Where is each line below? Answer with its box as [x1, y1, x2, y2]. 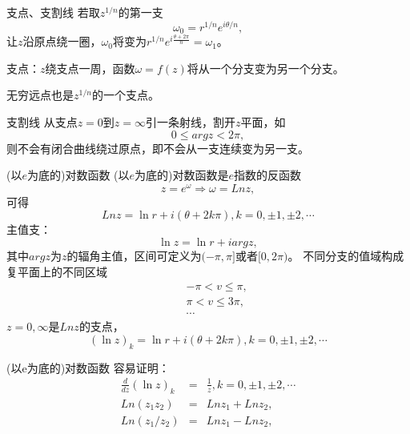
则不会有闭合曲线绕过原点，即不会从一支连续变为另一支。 [6, 139, 309, 156]
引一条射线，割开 [146, 113, 236, 130]
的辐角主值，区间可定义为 [66, 247, 202, 263]
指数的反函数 [234, 167, 302, 183]
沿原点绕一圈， [22, 33, 102, 50]
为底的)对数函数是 [135, 167, 229, 183]
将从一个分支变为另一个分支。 [187, 59, 344, 76]
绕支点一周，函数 [45, 59, 135, 76]
